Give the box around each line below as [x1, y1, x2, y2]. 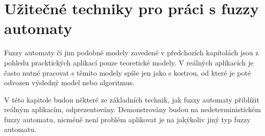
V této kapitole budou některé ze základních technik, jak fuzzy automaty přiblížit [4, 94, 259, 105]
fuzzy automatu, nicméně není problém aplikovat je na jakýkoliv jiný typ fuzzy [4, 114, 251, 124]
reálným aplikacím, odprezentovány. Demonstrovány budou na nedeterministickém [4, 104, 261, 115]
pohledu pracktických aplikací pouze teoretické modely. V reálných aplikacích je [4, 57, 254, 67]
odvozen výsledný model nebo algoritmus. [4, 77, 135, 88]
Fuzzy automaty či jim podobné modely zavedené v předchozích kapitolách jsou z [4, 47, 259, 58]
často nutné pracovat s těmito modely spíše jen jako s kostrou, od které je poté [4, 67, 251, 78]
